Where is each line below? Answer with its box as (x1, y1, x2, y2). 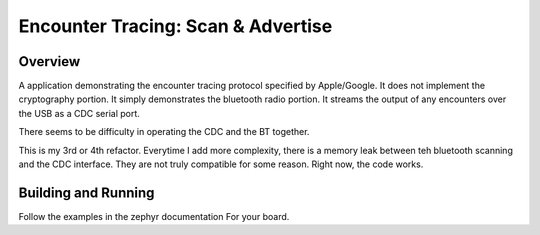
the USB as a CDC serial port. (18, 107, 140, 119)
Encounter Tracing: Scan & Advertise (18, 15, 333, 37)
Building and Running (18, 184, 155, 201)
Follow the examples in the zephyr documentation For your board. (18, 210, 290, 222)
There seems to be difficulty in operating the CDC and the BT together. (18, 126, 310, 138)
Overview (18, 53, 81, 70)
